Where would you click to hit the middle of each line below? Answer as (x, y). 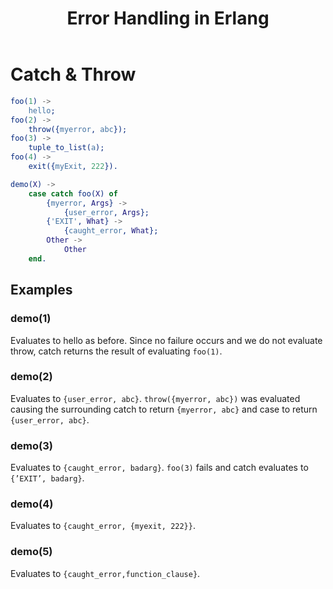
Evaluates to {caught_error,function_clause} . (105, 573)
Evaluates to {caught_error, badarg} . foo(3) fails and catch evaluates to (159, 468)
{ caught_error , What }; (111, 231)
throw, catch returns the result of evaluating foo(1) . (116, 351)
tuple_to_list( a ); (66, 148)
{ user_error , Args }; (106, 212)
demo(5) (31, 552)
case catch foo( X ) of (73, 193)
